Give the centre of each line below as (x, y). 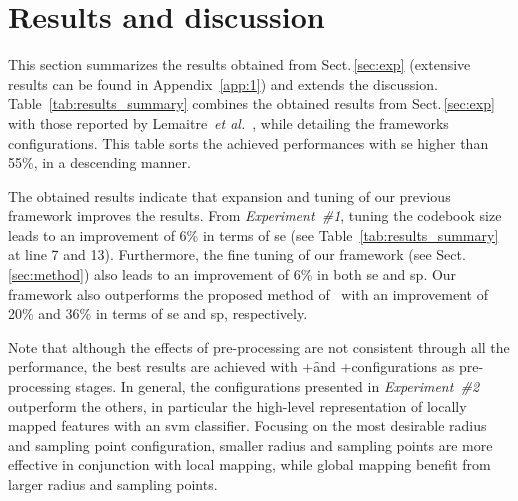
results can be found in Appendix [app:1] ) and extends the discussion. (223, 83)
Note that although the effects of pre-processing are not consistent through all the (259, 346)
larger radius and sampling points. (113, 484)
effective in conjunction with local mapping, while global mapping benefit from (249, 464)
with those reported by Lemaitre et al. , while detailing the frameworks (228, 122)
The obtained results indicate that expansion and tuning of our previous (229, 195)
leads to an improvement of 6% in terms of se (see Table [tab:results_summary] (253, 234)
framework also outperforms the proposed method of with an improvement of (248, 293)
